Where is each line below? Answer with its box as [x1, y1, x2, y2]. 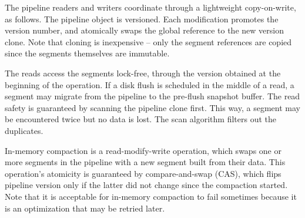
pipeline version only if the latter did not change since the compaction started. [5, 179, 288, 191]
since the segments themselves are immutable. [5, 47, 170, 59]
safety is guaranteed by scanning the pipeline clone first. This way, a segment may [5, 101, 300, 113]
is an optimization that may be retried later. [5, 202, 165, 214]
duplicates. [5, 124, 43, 136]
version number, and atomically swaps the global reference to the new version [5, 24, 284, 36]
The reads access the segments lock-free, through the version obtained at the [5, 66, 281, 79]
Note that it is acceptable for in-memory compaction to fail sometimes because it [5, 190, 297, 202]
